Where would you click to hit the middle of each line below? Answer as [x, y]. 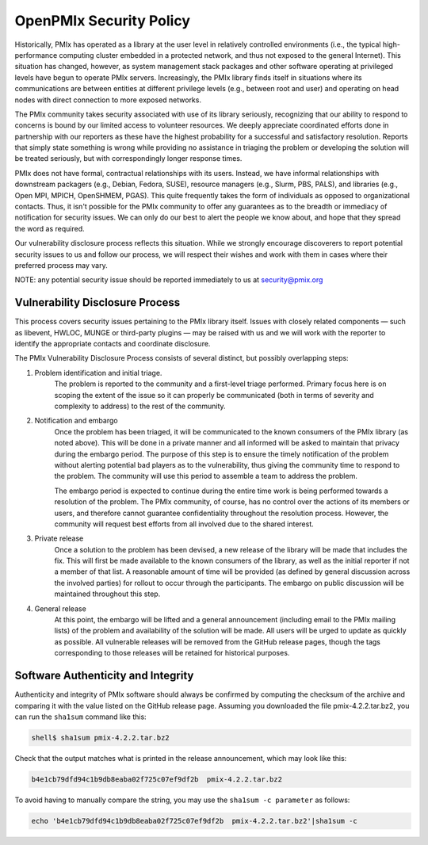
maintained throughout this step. [107, 594]
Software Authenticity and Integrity [104, 676]
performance [36, 55]
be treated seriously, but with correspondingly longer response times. [128, 159]
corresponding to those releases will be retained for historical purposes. [172, 653]
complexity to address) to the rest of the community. [140, 406]
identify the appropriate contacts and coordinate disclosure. [113, 344]
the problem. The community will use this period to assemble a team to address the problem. [206, 476]
